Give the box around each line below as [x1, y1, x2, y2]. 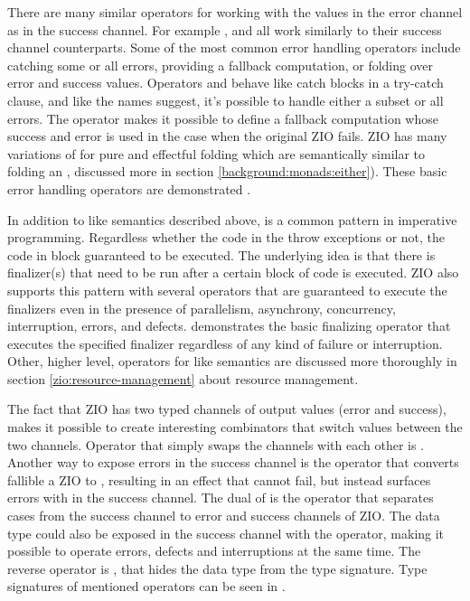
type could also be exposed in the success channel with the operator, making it [7, 523, 445, 542]
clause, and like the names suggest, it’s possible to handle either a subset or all [7, 90, 444, 109]
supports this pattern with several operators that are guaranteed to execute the [7, 280, 447, 299]
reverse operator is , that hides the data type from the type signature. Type [7, 559, 428, 578]
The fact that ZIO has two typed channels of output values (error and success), [7, 399, 446, 418]
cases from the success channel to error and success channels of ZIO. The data [7, 506, 440, 525]
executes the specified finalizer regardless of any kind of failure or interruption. [7, 333, 443, 352]
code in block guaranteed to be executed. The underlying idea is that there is [7, 245, 436, 264]
